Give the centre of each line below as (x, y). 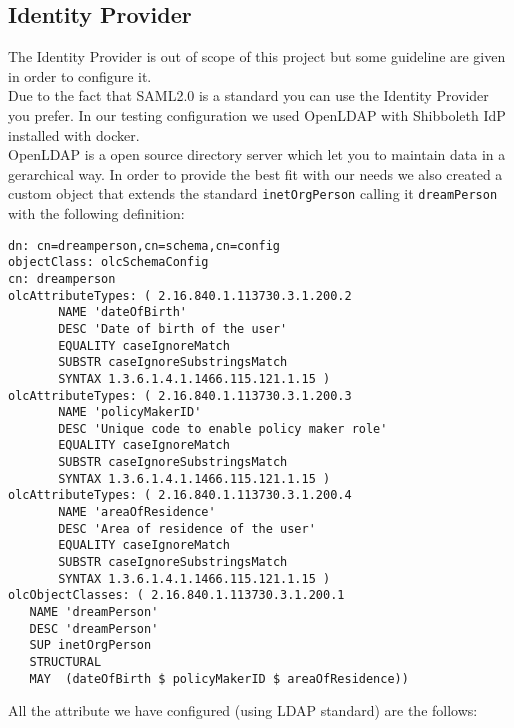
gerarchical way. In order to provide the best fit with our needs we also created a (255, 173)
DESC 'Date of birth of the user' (173, 328)
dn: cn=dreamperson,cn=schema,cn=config (144, 245)
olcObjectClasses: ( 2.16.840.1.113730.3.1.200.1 (176, 595)
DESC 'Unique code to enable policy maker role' (223, 428)
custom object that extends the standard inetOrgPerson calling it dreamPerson (253, 193)
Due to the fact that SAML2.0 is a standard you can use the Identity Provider (248, 95)
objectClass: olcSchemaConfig (108, 262)
